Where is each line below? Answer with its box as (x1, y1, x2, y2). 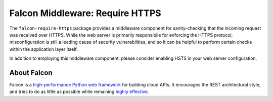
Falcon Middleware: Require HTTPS (9, 8, 161, 19)
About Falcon (9, 68, 53, 77)
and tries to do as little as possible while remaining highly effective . (9, 88, 149, 95)
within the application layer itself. (9, 46, 78, 52)
